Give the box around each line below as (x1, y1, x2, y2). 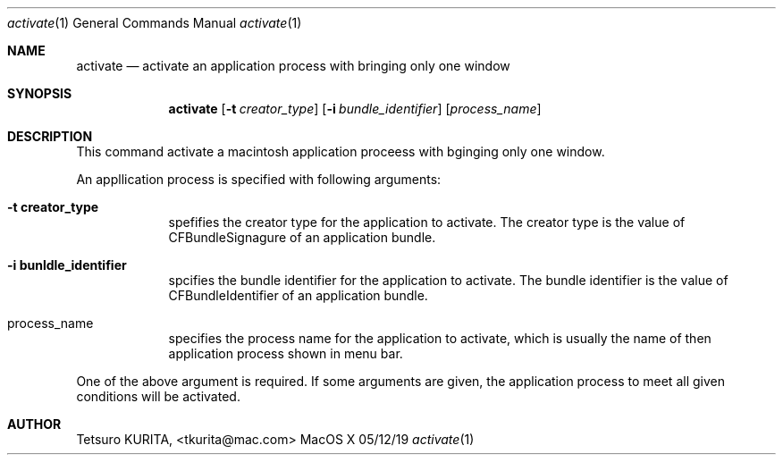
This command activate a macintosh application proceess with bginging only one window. (76, 144, 605, 159)
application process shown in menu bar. (168, 346, 403, 361)
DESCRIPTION (7, 129, 93, 144)
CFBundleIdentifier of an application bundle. (168, 288, 428, 303)
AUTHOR (7, 416, 62, 432)
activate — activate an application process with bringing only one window (76, 58, 510, 73)
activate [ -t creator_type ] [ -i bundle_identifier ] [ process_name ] (168, 101, 542, 116)
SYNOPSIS (7, 86, 72, 101)
